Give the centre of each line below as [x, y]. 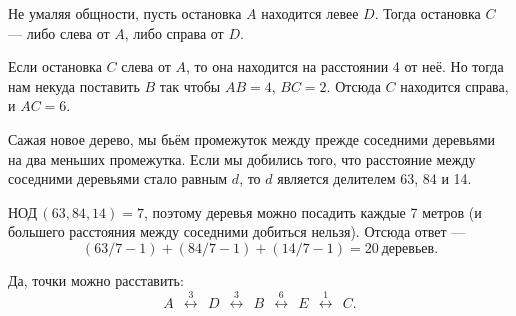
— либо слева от [59, 32]
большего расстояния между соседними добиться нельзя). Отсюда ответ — [237, 231]
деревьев [408, 248]
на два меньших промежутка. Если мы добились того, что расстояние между [242, 158]
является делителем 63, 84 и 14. [374, 178]
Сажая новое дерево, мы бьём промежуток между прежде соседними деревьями [252, 138]
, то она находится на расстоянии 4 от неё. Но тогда [345, 66]
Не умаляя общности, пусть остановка [125, 13]
